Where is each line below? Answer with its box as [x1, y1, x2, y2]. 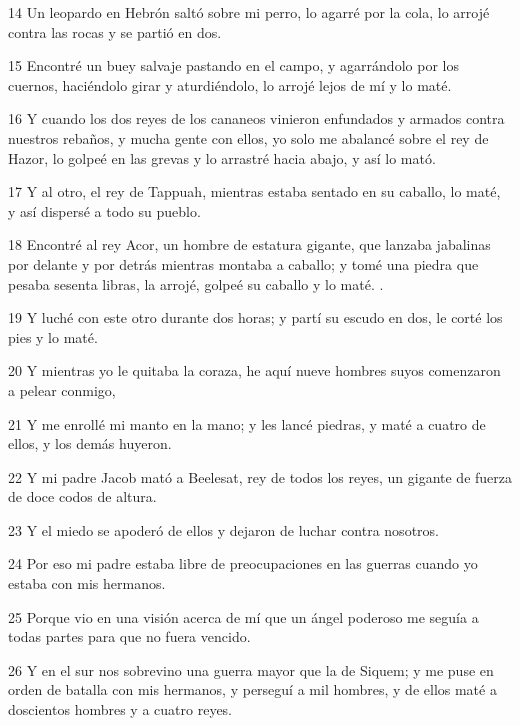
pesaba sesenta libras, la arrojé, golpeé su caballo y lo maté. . [8, 273, 384, 294]
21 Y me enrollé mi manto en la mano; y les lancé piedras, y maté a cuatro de [8, 413, 486, 434]
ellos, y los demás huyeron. [8, 433, 172, 454]
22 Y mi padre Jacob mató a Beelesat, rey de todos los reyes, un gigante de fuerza [8, 466, 512, 487]
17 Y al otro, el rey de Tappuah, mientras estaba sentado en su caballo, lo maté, [8, 181, 501, 202]
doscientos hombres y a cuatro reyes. [8, 699, 232, 720]
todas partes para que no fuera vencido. [8, 626, 251, 647]
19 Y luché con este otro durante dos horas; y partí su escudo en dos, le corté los [8, 307, 503, 328]
